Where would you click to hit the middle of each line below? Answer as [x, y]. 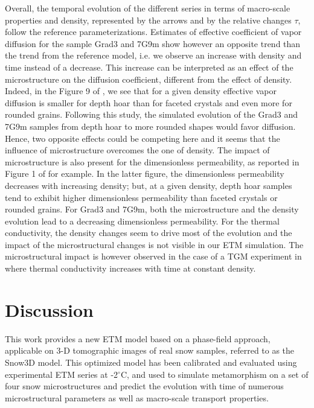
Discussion [49, 309]
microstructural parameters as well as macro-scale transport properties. [137, 397]
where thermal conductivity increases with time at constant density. [130, 268]
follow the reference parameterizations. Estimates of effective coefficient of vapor [153, 32]
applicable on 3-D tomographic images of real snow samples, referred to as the [150, 350]
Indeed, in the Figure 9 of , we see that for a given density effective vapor [141, 91]
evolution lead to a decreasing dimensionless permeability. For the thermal [142, 221]
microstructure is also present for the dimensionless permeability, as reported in [152, 161]
